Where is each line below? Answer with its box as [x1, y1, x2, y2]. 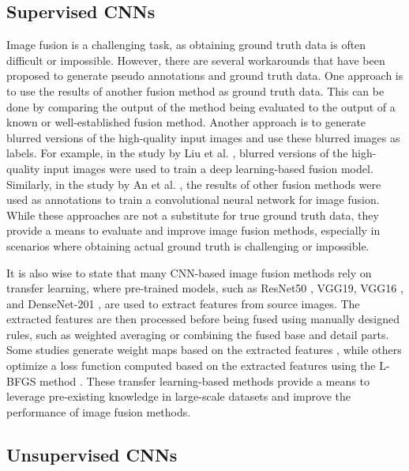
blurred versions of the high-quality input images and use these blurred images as [6, 129, 400, 145]
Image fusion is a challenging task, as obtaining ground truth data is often [6, 36, 366, 53]
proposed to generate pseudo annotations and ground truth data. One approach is [6, 67, 403, 84]
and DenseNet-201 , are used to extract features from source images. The [6, 295, 360, 311]
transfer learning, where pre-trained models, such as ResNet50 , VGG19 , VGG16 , [6, 280, 403, 296]
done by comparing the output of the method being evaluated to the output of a [6, 98, 396, 115]
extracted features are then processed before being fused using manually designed [6, 311, 400, 327]
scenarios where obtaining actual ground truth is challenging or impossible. [6, 237, 370, 254]
